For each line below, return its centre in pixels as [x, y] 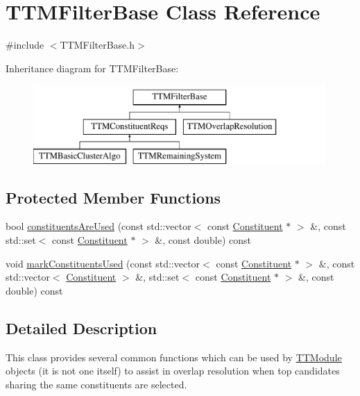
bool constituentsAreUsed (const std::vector [98, 226]
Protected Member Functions [113, 197]
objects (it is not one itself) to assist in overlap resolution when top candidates [173, 371]
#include [25, 45]
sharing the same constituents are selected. [96, 384]
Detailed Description [82, 328]
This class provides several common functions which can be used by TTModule [174, 357]
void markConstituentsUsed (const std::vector [103, 263]
